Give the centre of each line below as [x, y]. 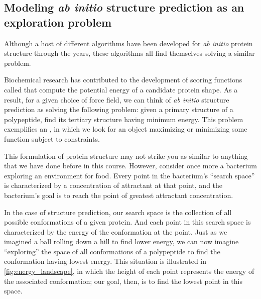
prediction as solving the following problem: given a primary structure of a [119, 109]
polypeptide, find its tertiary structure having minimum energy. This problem [124, 119]
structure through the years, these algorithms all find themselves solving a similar [129, 53]
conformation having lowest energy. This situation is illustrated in [105, 261]
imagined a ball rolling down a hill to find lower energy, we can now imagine [121, 241]
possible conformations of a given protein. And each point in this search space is [127, 222]
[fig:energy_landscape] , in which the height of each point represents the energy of [129, 271]
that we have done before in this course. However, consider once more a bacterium [131, 166]
